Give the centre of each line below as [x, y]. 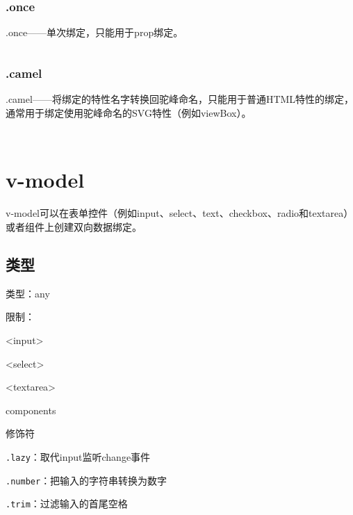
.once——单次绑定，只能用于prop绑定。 [95, 32]
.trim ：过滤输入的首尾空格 [67, 504]
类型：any [28, 293]
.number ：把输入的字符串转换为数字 [87, 480]
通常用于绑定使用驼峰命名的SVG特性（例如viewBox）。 [129, 112]
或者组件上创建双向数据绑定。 [74, 226]
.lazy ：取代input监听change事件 [78, 456]
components [31, 410]
